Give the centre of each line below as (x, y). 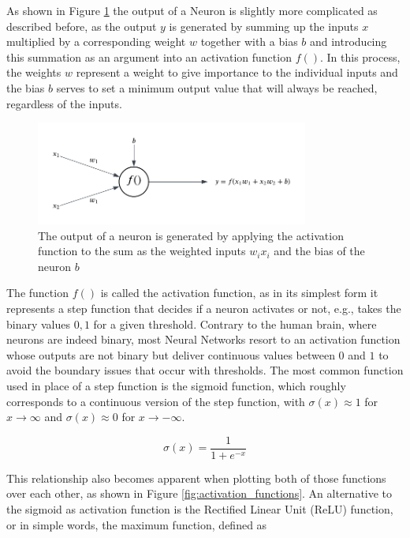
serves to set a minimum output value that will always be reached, (217, 87)
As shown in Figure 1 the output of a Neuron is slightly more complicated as (192, 10)
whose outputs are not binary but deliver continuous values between (171, 354)
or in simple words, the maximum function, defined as (137, 524)
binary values (39, 324)
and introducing (348, 41)
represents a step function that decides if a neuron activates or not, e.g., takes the (204, 308)
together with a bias (249, 41)
